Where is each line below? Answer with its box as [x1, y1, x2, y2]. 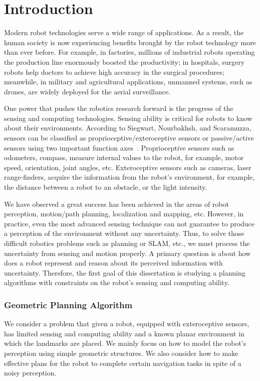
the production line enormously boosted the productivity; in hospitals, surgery [4, 56, 245, 67]
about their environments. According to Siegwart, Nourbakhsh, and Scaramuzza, [4, 122, 251, 133]
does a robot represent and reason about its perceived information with [4, 258, 223, 268]
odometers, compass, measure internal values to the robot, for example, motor [4, 152, 244, 163]
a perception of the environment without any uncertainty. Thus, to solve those [4, 228, 244, 238]
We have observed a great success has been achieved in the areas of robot [4, 198, 229, 209]
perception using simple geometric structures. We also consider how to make [4, 347, 238, 358]
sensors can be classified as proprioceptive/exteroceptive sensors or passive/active [4, 133, 254, 143]
